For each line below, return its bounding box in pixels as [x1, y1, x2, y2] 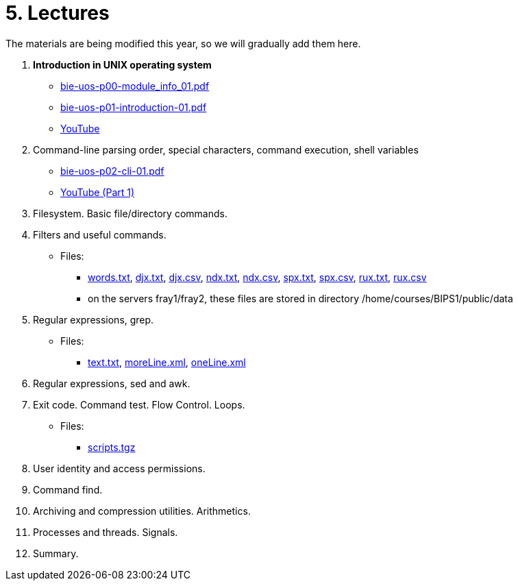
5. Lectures [5, 1, 110, 25]
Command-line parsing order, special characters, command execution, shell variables [33, 143, 419, 156]
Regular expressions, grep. [33, 313, 154, 326]
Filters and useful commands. [33, 228, 166, 241]
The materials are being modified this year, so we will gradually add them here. [5, 37, 361, 49]
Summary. [33, 547, 79, 559]
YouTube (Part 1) [60, 186, 135, 198]
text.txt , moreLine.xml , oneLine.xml [88, 356, 246, 368]
